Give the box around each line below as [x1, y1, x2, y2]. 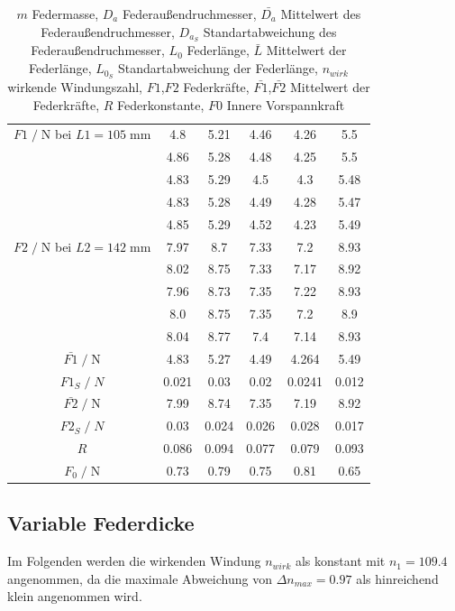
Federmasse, [32, 5, 99, 23]
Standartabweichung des [203, 22, 337, 41]
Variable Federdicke [7, 509, 195, 537]
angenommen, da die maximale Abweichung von [7, 569, 272, 588]
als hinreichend [356, 569, 439, 588]
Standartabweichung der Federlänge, [117, 59, 318, 78]
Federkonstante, [117, 95, 205, 114]
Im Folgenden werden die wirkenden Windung [7, 551, 261, 570]
